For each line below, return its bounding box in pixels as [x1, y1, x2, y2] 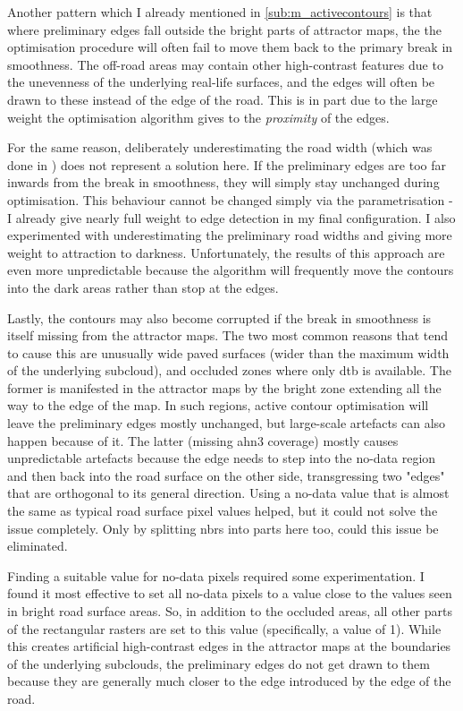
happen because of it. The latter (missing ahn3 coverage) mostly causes [7, 431, 399, 450]
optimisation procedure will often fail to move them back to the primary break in [7, 38, 453, 56]
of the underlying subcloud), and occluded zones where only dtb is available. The [7, 361, 451, 380]
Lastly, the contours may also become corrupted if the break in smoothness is [7, 308, 432, 327]
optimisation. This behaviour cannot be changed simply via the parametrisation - [7, 190, 453, 209]
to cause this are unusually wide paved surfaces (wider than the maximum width [7, 343, 450, 362]
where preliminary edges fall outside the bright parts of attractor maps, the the [7, 20, 442, 39]
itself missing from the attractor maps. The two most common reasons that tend [7, 326, 448, 345]
